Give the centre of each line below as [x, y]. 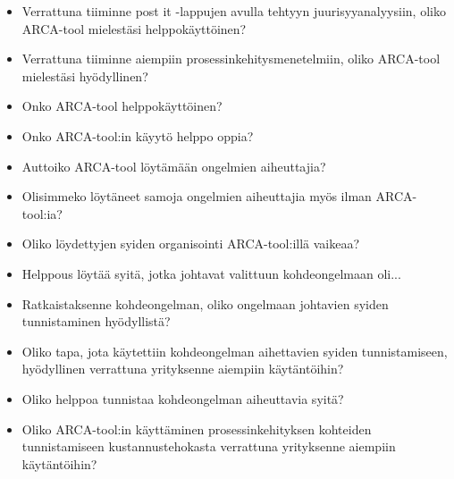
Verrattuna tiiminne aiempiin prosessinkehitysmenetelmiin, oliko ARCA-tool [231, 59]
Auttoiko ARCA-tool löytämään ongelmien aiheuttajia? [174, 166]
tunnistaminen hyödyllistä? [96, 321]
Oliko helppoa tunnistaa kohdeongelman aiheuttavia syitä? [183, 398]
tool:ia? [42, 213]
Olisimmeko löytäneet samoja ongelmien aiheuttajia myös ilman [197, 196]
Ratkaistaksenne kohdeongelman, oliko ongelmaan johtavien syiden [205, 303]
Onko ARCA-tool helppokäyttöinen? [122, 106]
